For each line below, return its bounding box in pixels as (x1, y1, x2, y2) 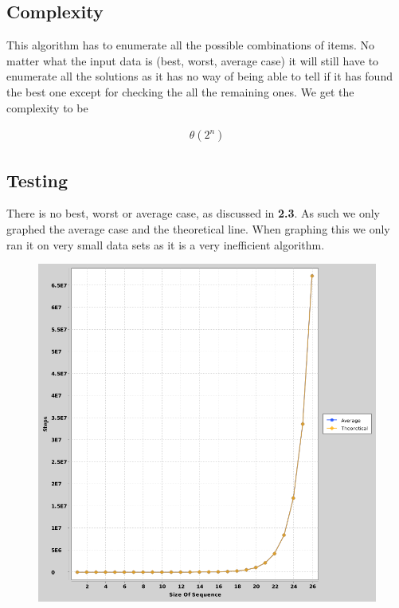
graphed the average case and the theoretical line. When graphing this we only (6, 221, 390, 237)
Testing (6, 167, 68, 192)
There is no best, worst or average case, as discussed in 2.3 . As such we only (6, 205, 381, 222)
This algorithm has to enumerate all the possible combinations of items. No (6, 37, 375, 53)
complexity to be (6, 99, 88, 116)
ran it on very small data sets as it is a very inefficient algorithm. (6, 236, 325, 253)
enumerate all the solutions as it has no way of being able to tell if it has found (6, 68, 393, 84)
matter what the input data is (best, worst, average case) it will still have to (6, 52, 379, 69)
